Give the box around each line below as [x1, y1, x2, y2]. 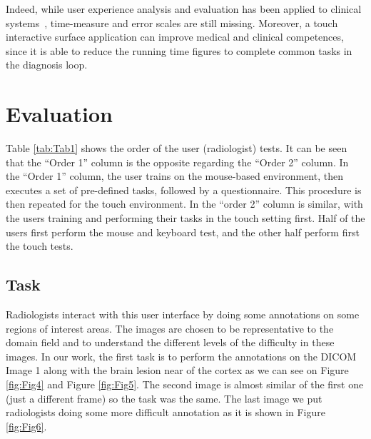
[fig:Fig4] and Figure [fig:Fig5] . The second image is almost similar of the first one [6, 377, 364, 392]
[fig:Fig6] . [6, 418, 47, 433]
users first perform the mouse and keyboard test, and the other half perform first [6, 224, 360, 239]
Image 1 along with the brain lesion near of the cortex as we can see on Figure [6, 363, 349, 378]
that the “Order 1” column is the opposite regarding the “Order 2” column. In [6, 154, 349, 169]
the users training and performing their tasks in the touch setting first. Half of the [6, 211, 365, 226]
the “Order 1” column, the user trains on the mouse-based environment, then [6, 168, 343, 183]
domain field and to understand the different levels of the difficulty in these [6, 335, 335, 350]
